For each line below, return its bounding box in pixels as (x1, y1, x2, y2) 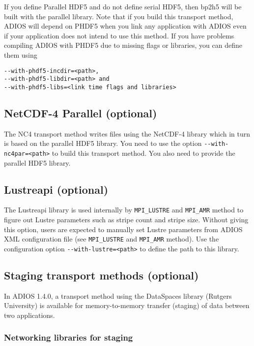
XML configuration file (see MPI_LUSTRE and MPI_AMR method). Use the (4, 234, 219, 244)
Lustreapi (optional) (4, 181, 109, 197)
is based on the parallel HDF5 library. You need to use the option (4, 138, 202, 148)
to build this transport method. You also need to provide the (52, 147, 235, 158)
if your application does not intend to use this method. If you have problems (4, 30, 234, 40)
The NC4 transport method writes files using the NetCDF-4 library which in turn (4, 128, 251, 138)
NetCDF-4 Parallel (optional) (4, 105, 157, 120)
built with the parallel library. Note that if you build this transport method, (4, 11, 233, 21)
